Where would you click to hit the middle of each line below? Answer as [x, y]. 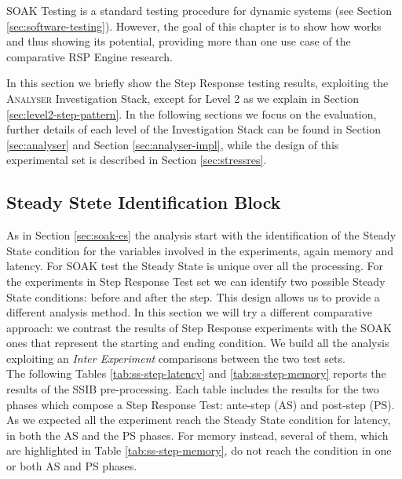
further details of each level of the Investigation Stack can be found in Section [194, 129]
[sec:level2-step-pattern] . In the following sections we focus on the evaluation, [192, 113]
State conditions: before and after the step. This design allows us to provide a [193, 296]
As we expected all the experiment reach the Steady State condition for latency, [199, 420]
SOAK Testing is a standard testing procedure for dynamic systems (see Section [199, 10]
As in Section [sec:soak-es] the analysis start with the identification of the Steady [201, 235]
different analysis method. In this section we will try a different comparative [189, 312]
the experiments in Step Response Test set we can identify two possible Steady [196, 281]
